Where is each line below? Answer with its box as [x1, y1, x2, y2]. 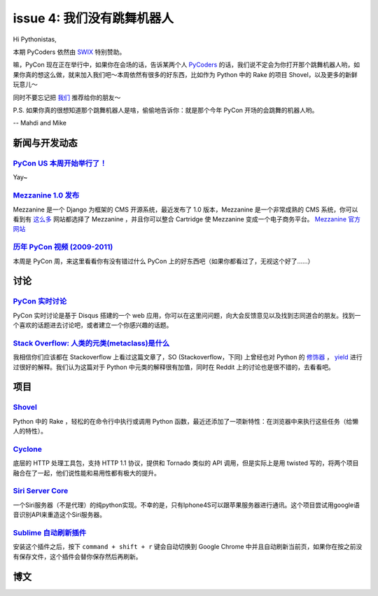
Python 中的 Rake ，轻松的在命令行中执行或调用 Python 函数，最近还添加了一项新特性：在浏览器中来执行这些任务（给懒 [13, 417, 359, 425]
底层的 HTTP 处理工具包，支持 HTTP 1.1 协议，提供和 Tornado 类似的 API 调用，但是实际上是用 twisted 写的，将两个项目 [13, 459, 359, 467]
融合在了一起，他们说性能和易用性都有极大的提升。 [13, 469, 160, 477]
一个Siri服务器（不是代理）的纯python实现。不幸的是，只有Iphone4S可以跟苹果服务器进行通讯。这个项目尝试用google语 [13, 501, 360, 509]
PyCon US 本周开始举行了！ [13, 158, 108, 168]
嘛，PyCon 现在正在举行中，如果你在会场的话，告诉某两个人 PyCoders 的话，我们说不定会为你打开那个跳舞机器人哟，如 [13, 60, 360, 69]
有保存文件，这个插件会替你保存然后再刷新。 [13, 552, 142, 560]
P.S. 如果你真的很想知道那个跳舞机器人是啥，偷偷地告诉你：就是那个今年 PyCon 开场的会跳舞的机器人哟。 [13, 106, 318, 114]
